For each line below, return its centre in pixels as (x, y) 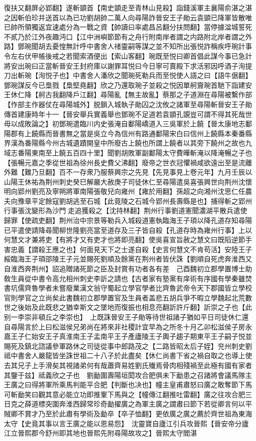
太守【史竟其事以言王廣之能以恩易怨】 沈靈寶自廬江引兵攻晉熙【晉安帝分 (123, 423)
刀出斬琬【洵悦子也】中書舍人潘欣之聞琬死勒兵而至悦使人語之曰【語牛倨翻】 (128, 75)
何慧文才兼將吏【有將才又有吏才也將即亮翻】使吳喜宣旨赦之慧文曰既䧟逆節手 (128, 239)
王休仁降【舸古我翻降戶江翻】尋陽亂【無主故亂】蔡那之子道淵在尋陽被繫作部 (128, 94)
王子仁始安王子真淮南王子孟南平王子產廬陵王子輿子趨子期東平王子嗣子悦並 (131, 336)
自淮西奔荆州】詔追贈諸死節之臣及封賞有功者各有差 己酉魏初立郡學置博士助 (128, 269)
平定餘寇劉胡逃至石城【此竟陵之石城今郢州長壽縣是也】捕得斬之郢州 (142, 201)
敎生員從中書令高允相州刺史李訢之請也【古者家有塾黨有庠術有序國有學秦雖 (125, 278)
